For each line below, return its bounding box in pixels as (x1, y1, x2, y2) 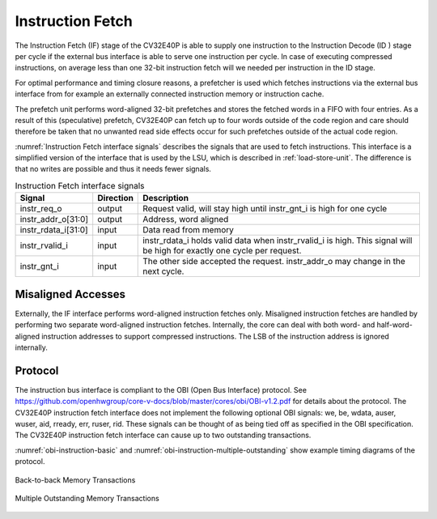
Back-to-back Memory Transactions (15, 474, 136, 485)
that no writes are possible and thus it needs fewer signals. (15, 164, 212, 174)
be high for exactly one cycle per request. (142, 245, 302, 257)
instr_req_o (19, 203, 62, 215)
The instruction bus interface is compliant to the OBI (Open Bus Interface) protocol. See (15, 385, 308, 394)
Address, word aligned (142, 214, 229, 225)
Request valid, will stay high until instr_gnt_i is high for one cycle (142, 203, 388, 215)
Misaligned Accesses (15, 287, 125, 301)
